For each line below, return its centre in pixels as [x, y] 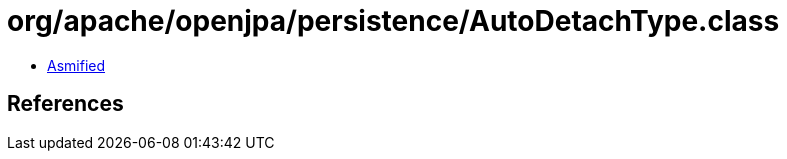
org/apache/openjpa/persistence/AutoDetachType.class [393, 21]
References [65, 104]
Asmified [76, 65]
